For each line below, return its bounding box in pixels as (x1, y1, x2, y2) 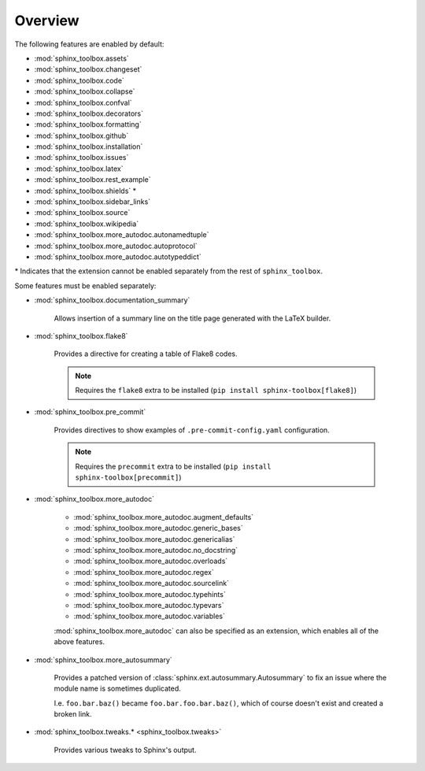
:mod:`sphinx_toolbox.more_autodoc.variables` (73, 611, 226, 621)
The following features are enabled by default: (14, 39, 164, 49)
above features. (54, 637, 105, 647)
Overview (14, 12, 79, 29)
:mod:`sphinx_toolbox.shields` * (34, 186, 137, 195)
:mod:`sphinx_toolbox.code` (34, 76, 125, 85)
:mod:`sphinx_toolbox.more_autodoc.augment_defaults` (73, 512, 254, 521)
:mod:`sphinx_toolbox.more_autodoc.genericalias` (73, 534, 235, 543)
